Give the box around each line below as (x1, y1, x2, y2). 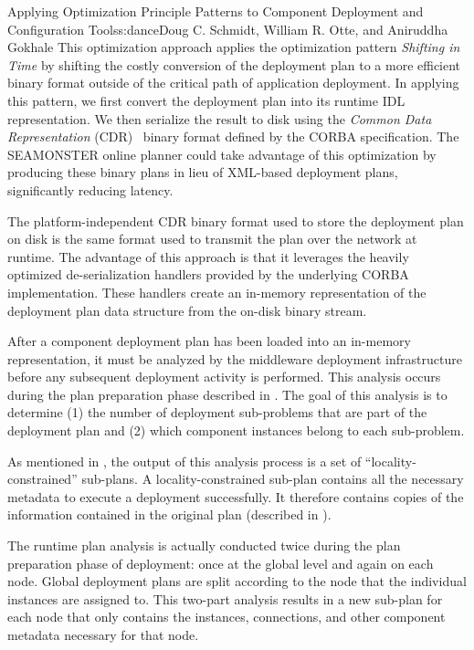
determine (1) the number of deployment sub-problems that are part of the (7, 403, 427, 422)
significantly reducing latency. (7, 180, 174, 199)
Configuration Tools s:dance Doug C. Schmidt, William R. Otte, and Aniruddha (7, 19, 448, 38)
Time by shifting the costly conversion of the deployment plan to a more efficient (7, 55, 461, 74)
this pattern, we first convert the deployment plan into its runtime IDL (7, 90, 406, 110)
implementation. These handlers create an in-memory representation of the (7, 282, 427, 301)
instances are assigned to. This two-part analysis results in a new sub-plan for (7, 589, 443, 608)
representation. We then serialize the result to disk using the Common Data (7, 109, 432, 128)
